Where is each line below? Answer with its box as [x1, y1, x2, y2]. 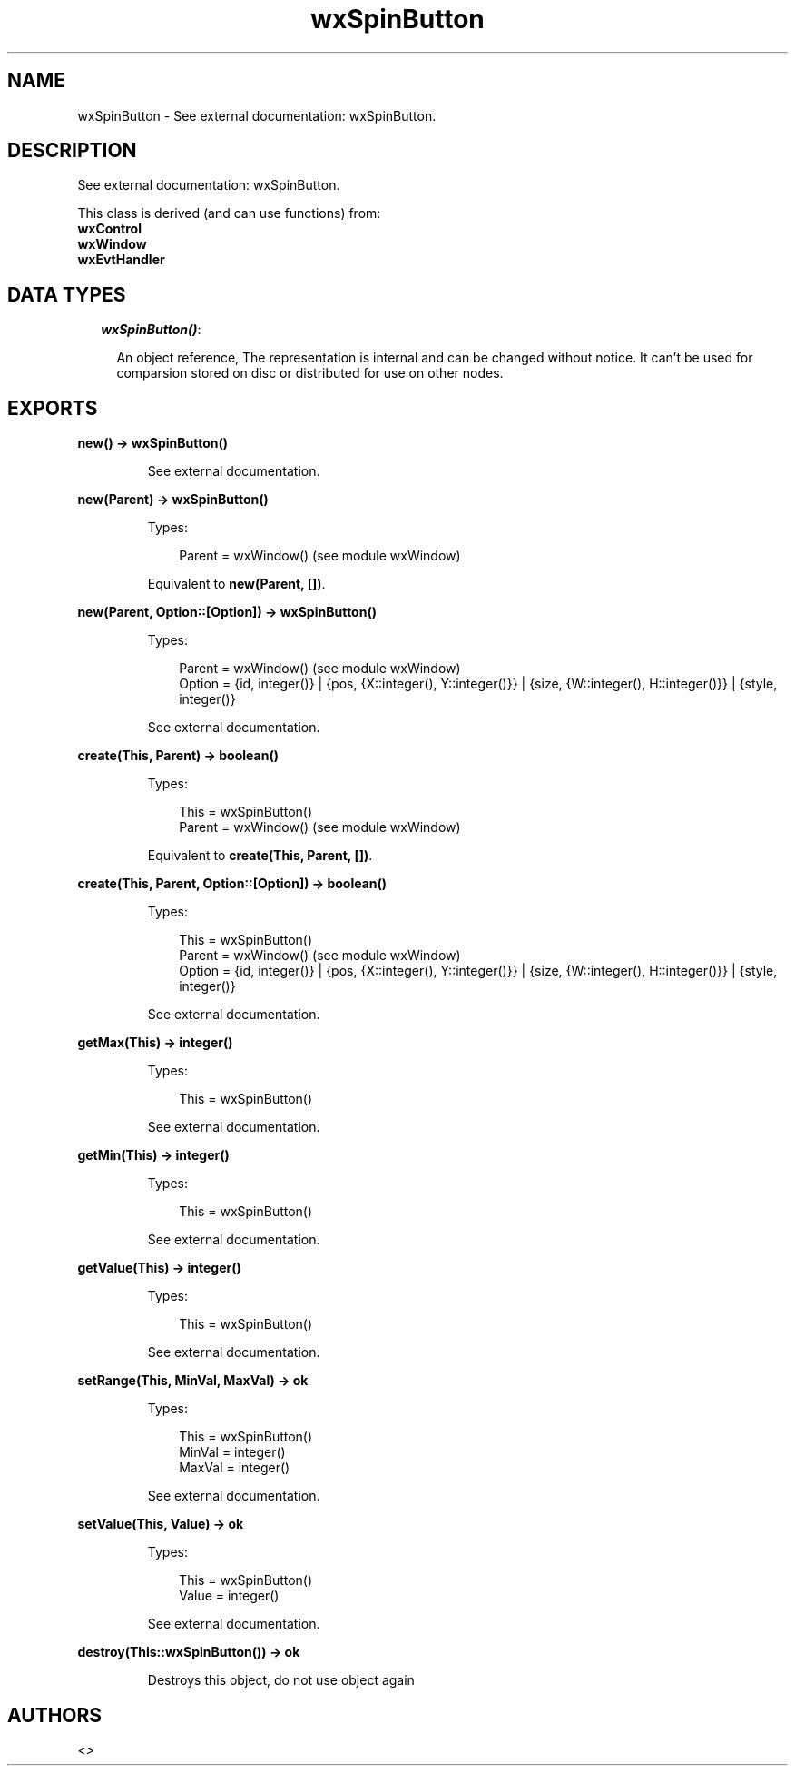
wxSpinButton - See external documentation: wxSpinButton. [77, 107, 437, 124]
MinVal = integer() [179, 1444, 286, 1461]
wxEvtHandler [77, 252, 165, 268]
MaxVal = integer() [179, 1460, 290, 1476]
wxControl [77, 221, 142, 237]
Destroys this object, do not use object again [147, 1672, 415, 1689]
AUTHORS [7, 1703, 103, 1727]
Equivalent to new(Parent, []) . [147, 576, 326, 592]
